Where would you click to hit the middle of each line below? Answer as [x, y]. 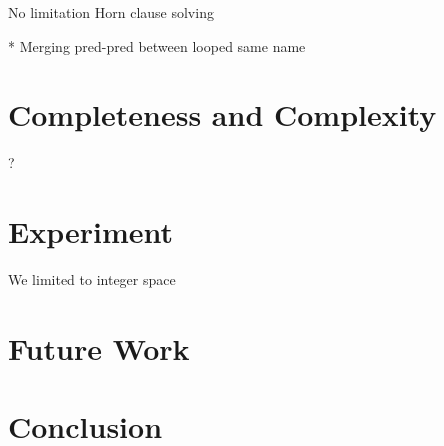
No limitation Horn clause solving [111, 12]
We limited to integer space [92, 279]
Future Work [99, 347]
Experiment [91, 231]
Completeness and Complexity [222, 114]
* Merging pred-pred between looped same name [157, 45]
